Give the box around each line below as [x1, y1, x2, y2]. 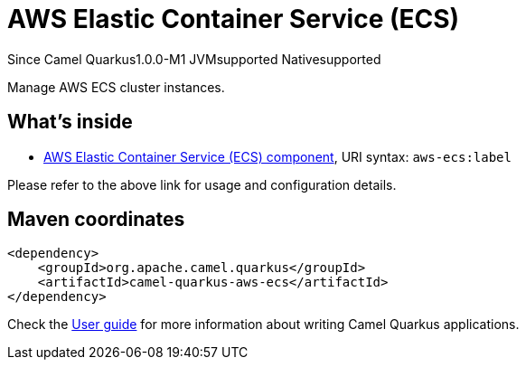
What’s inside [7, 110, 133, 134]
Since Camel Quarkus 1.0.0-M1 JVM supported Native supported [7, 51, 381, 67]
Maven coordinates [7, 208, 185, 231]
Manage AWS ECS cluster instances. [7, 79, 225, 95]
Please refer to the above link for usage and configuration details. [7, 176, 397, 193]
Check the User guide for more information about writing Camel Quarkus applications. [7, 316, 520, 333]
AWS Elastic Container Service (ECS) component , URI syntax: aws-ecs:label [43, 148, 512, 165]
